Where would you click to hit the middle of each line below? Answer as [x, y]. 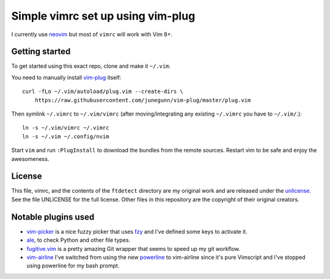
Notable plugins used [53, 217]
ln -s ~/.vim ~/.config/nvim [66, 136]
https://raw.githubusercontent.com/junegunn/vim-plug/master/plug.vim [143, 100]
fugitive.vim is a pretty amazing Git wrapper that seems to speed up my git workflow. [134, 248]
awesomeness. [30, 158]
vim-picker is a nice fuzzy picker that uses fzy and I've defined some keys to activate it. [137, 231]
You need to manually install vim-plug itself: [66, 77]
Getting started [41, 52]
